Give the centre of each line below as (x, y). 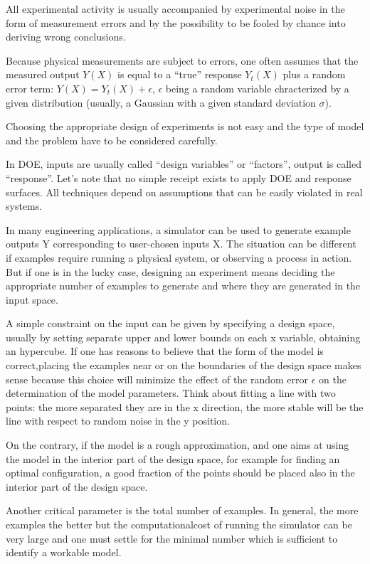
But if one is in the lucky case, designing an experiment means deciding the (170, 271)
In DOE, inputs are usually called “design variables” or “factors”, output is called (184, 164)
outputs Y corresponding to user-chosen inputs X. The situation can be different (181, 244)
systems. (24, 206)
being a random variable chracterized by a (257, 88)
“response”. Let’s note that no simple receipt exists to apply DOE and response (179, 177)
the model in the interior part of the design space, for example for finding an (173, 458)
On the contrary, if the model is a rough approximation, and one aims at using (178, 445)
